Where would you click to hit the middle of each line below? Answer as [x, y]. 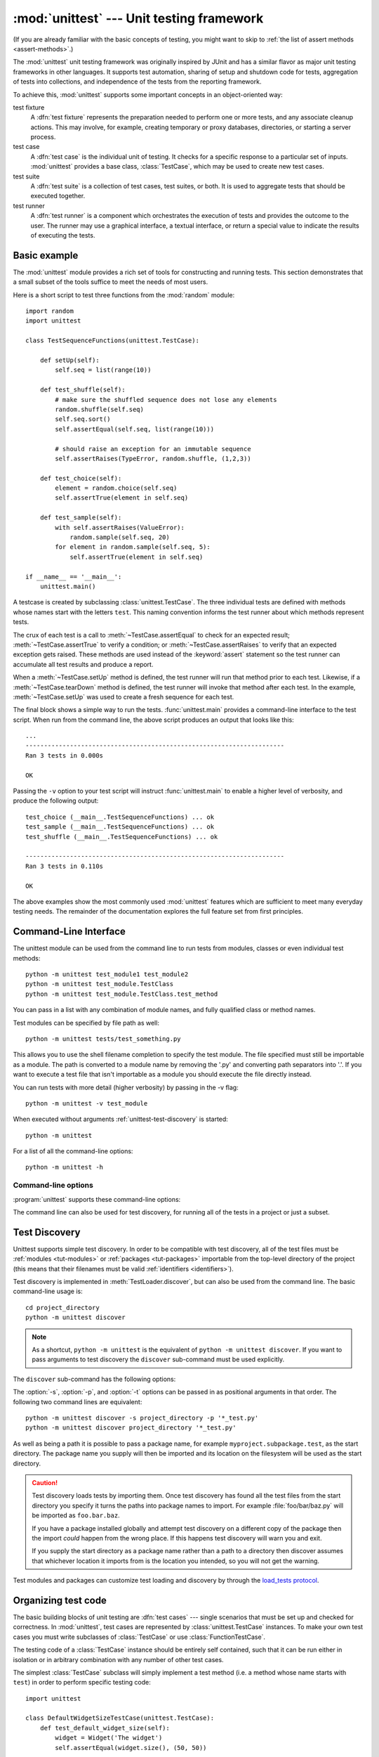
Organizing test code [60, 1600]
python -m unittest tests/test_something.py [104, 1039]
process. [43, 137]
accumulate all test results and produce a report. [83, 664]
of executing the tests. [63, 235]
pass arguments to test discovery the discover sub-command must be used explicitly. [158, 1359]
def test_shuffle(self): [82, 390]
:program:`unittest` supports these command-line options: [97, 1199]
